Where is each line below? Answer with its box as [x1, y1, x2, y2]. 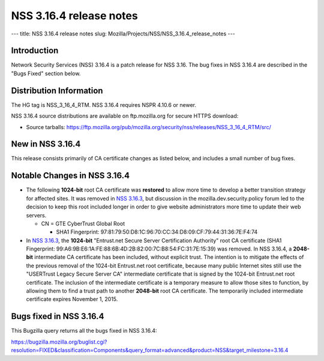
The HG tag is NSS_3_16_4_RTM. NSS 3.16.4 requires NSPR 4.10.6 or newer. [11, 101, 196, 108]
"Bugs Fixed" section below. [11, 70, 81, 77]
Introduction [11, 46, 59, 56]
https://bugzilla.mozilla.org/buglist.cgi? [11, 338, 107, 345]
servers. [26, 211, 47, 219]
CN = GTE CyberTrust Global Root [41, 220, 125, 227]
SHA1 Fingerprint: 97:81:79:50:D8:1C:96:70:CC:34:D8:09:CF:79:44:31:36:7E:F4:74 [56, 228, 258, 235]
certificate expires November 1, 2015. [26, 296, 118, 303]
